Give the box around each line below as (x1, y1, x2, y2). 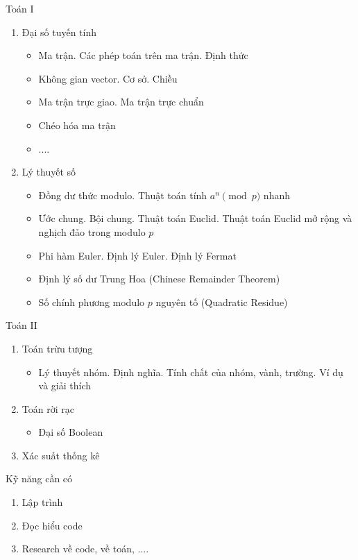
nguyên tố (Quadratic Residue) (155, 294, 288, 309)
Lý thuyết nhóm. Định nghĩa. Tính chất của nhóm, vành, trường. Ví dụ (38, 364, 343, 379)
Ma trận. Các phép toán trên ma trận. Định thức (38, 48, 248, 62)
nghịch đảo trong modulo (38, 224, 146, 239)
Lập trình (22, 495, 63, 509)
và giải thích (38, 378, 92, 393)
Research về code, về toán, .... (22, 541, 149, 556)
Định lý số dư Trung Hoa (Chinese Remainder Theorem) (38, 271, 280, 286)
